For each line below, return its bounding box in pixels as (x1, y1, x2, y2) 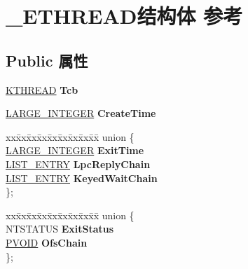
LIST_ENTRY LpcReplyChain (6, 156, 151, 171)
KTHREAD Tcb (6, 82, 78, 97)
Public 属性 (6, 49, 88, 71)
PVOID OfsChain (6, 235, 88, 249)
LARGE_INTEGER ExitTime (6, 143, 144, 158)
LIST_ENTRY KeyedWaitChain (6, 170, 158, 185)
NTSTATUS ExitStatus (6, 221, 114, 236)
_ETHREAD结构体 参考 (6, 1, 243, 30)
